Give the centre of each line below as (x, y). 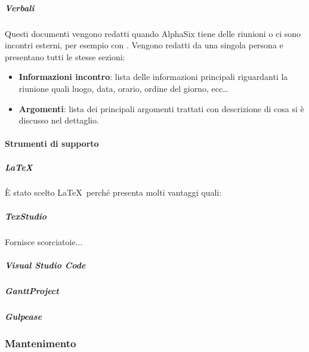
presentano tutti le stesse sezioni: (65, 56)
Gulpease (23, 316)
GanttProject (32, 290)
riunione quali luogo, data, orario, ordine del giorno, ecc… (123, 88)
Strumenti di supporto (52, 143)
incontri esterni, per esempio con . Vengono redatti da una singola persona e (144, 45)
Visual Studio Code (45, 265)
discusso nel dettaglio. (59, 120)
